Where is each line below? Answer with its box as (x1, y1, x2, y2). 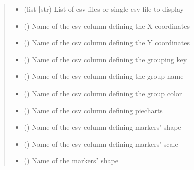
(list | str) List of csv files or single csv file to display (24, 4, 184, 14)
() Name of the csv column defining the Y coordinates (24, 37, 190, 48)
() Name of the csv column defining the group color (24, 88, 182, 98)
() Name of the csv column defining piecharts (24, 105, 163, 115)
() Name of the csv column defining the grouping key (24, 54, 187, 64)
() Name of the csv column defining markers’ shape (24, 122, 181, 132)
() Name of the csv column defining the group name (24, 71, 184, 81)
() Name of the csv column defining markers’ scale (24, 138, 178, 149)
